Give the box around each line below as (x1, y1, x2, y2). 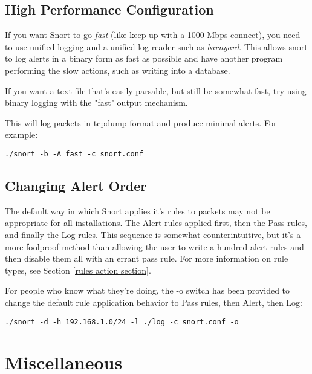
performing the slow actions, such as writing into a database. (5, 63, 230, 76)
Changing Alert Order (5, 176, 147, 195)
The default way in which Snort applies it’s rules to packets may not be (5, 204, 270, 217)
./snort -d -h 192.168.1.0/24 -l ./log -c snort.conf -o (5, 317, 239, 326)
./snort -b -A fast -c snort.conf (5, 149, 144, 158)
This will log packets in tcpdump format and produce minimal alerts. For (5, 116, 277, 129)
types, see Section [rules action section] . (5, 263, 151, 276)
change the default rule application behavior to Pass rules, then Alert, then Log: (5, 295, 302, 308)
